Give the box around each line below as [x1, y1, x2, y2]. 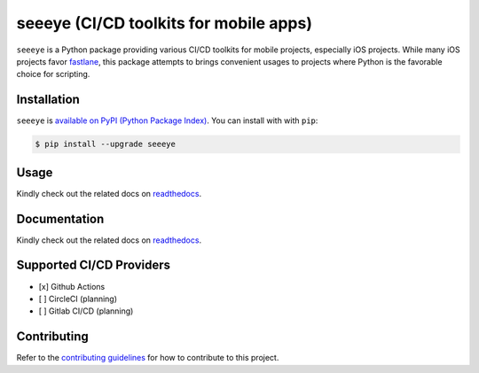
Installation [16, 92, 80, 107]
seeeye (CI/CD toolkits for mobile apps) [16, 13, 312, 33]
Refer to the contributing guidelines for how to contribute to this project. [16, 353, 279, 363]
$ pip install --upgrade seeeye [35, 139, 177, 150]
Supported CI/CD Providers [16, 258, 171, 273]
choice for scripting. [16, 69, 90, 80]
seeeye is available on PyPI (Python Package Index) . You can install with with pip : [16, 115, 318, 126]
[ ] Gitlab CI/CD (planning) [38, 306, 134, 316]
